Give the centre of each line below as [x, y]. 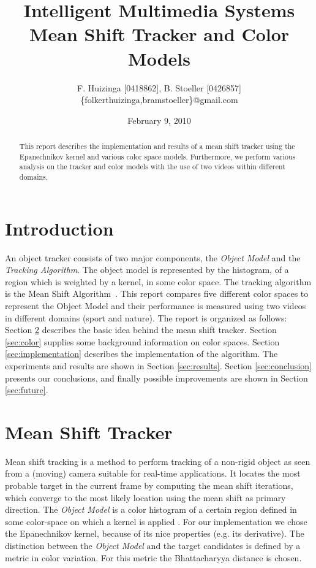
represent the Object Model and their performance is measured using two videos [156, 306]
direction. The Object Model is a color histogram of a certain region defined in [151, 509]
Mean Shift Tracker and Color [159, 34]
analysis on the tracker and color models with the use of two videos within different [152, 167]
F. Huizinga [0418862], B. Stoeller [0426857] [159, 87]
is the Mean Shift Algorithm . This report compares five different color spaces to [157, 294]
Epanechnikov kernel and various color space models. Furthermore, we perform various [157, 156]
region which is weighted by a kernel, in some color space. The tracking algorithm [158, 281]
